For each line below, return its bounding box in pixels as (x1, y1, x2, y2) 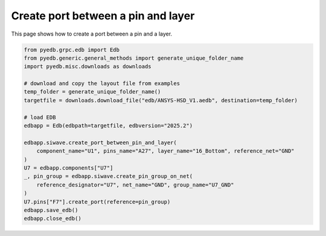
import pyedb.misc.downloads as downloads (24, 63, 152, 70)
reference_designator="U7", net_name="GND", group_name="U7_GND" (36, 181, 234, 188)
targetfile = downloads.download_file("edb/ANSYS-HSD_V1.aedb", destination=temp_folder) (24, 97, 298, 104)
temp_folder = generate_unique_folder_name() (24, 88, 161, 95)
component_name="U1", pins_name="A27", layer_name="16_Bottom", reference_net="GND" (36, 148, 295, 155)
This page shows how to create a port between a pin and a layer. (11, 30, 172, 37)
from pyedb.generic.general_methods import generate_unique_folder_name (24, 54, 244, 62)
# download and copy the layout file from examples (24, 80, 181, 87)
